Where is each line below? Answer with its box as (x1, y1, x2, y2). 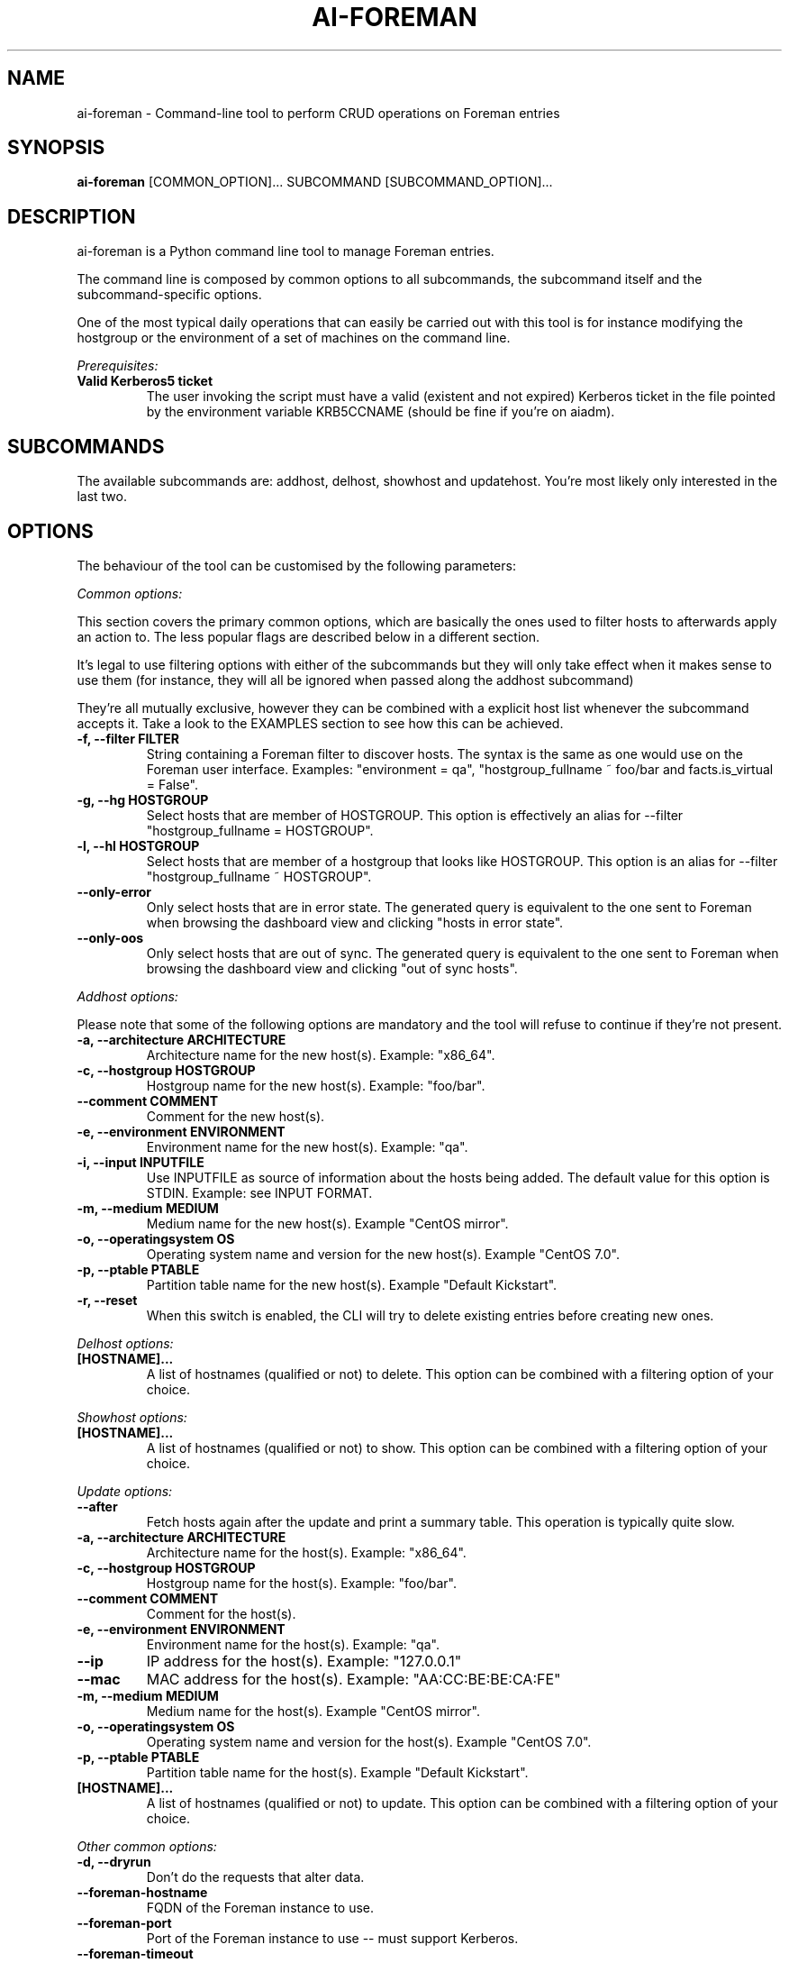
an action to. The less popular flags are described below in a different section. (77, 628, 540, 644)
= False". (146, 776, 198, 792)
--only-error (77, 883, 151, 899)
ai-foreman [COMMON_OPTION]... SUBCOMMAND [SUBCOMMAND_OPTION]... (77, 174, 553, 190)
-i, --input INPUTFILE (77, 1154, 204, 1170)
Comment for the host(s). (146, 1605, 296, 1621)
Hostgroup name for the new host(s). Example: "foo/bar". (146, 1077, 485, 1093)
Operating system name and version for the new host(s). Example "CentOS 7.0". (146, 1246, 620, 1262)
